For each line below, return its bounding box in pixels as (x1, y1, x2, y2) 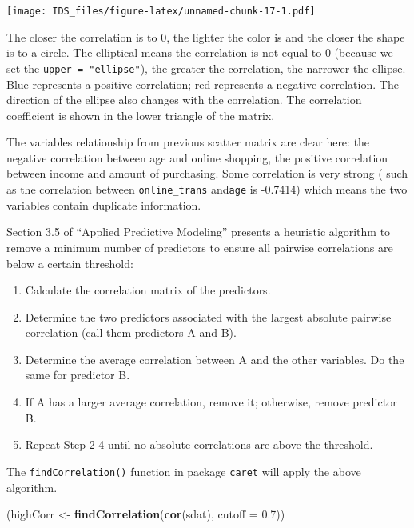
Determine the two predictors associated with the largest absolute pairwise (25, 308, 392, 325)
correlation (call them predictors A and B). (25, 324, 237, 341)
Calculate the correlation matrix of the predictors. (25, 282, 271, 298)
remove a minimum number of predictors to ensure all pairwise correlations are (6, 238, 393, 255)
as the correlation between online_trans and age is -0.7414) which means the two (6, 181, 408, 198)
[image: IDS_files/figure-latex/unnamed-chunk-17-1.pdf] (6, 6, 316, 17)
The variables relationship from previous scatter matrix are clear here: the (6, 134, 370, 150)
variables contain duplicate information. (6, 196, 201, 213)
